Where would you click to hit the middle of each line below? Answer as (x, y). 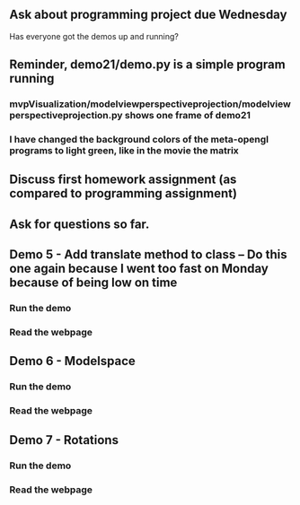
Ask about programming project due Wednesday (148, 15)
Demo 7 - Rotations (64, 440)
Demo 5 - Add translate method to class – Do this (148, 255)
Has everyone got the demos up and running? (94, 36)
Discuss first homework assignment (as (123, 180)
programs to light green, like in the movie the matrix (124, 151)
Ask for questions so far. (79, 224)
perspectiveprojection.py (66, 116)
